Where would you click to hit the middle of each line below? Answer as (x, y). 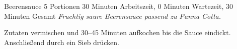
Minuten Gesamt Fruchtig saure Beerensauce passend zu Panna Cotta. (112, 16)
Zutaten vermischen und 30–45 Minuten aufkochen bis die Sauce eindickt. (117, 32)
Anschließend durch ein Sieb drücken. (62, 42)
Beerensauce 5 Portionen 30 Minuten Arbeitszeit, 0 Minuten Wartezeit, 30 (118, 6)
